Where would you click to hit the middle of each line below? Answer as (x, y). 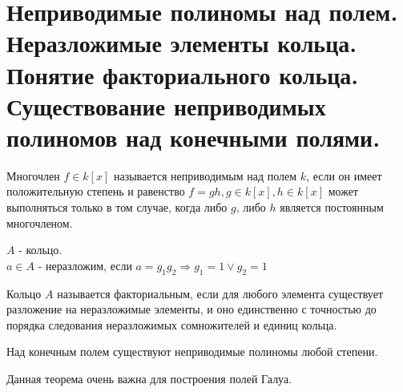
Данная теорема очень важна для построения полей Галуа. (149, 379)
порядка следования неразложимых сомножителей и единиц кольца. (172, 324)
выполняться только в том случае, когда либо (117, 207)
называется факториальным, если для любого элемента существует (220, 293)
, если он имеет (344, 175)
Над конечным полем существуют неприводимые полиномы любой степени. (192, 352)
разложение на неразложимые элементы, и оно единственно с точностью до (191, 309)
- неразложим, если (85, 265)
